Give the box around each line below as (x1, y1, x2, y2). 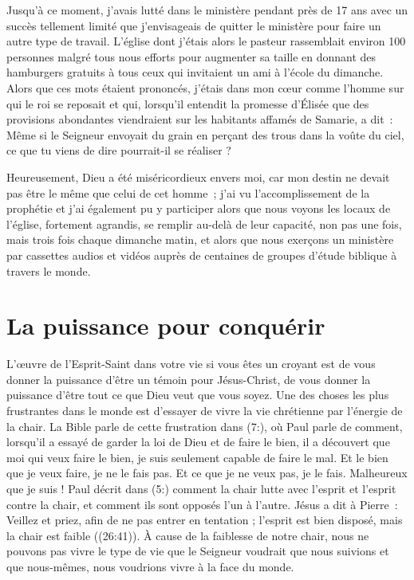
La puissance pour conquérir (6, 309, 325, 342)
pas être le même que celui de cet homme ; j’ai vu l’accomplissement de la (6, 184, 370, 201)
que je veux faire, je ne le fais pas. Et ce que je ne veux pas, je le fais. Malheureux (6, 464, 408, 481)
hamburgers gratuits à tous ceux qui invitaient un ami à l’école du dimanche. (6, 64, 384, 80)
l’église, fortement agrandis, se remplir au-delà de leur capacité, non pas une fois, (6, 215, 402, 232)
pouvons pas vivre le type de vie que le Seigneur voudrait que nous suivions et (6, 543, 389, 559)
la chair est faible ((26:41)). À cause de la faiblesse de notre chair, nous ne (6, 527, 369, 543)
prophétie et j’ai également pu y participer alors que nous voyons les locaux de (6, 200, 391, 217)
